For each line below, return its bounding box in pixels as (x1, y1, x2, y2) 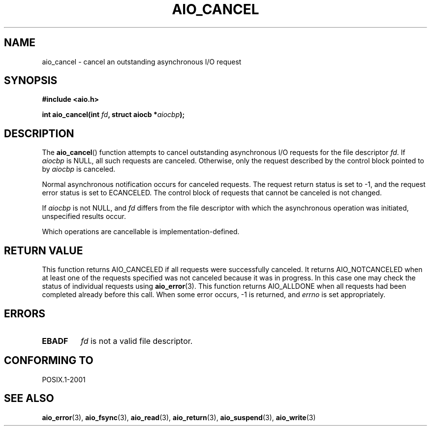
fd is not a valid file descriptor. (81, 336, 193, 346)
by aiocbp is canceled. (42, 165, 116, 174)
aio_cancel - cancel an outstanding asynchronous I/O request (42, 57, 242, 66)
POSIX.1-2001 (42, 375, 86, 384)
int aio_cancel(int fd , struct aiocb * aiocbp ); (42, 110, 185, 119)
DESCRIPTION (4, 127, 74, 140)
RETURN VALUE (4, 244, 83, 257)
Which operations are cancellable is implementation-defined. (42, 227, 240, 236)
